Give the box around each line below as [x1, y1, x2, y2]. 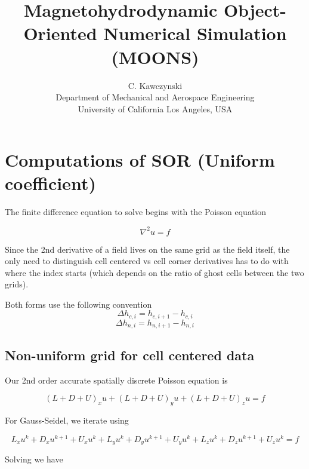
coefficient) [5, 171, 96, 195]
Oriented [23, 21, 97, 45]
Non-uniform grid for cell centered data [5, 345, 255, 364]
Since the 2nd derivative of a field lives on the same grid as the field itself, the [5, 243, 290, 255]
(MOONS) [111, 44, 199, 69]
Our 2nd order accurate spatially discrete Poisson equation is [5, 373, 228, 386]
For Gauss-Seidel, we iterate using [5, 413, 129, 426]
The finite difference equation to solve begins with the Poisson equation [5, 206, 267, 218]
